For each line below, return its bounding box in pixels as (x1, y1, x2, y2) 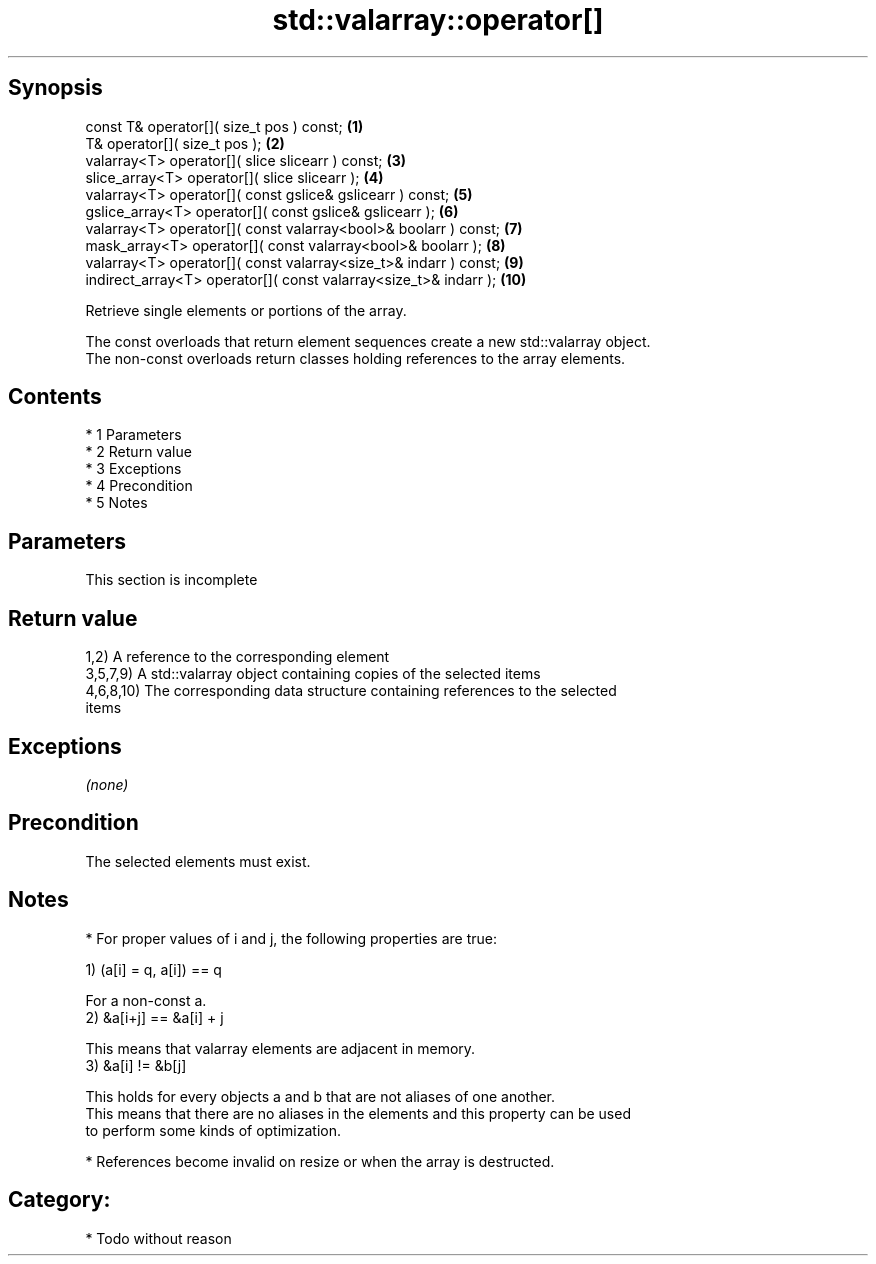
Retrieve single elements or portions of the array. (85, 301, 407, 319)
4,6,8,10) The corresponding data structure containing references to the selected (85, 682, 617, 700)
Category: (8, 1187, 111, 1213)
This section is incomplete (85, 571, 258, 589)
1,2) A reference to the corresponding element (85, 648, 390, 666)
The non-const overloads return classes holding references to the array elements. (85, 349, 626, 367)
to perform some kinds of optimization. (85, 1121, 342, 1139)
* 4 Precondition (85, 477, 193, 495)
